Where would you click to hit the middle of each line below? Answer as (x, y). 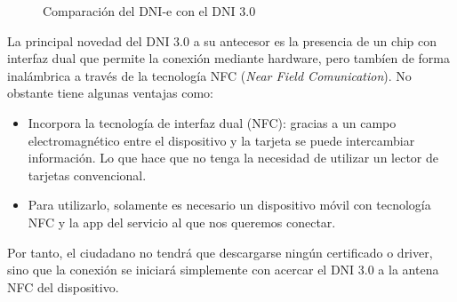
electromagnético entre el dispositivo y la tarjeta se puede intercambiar (221, 140)
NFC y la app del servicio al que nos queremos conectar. (182, 222)
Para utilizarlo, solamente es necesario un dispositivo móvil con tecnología (229, 205)
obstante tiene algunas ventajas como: (110, 93)
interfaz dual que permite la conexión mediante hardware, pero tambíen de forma (229, 58)
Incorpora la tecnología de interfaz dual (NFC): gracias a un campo (212, 122)
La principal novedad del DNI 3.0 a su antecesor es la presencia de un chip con (222, 40)
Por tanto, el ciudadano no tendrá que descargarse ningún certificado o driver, (220, 252)
